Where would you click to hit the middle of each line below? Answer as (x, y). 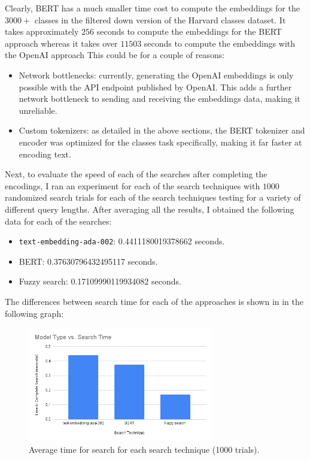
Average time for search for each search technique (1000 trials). (144, 450)
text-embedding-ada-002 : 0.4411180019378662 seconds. (122, 241)
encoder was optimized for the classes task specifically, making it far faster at (160, 142)
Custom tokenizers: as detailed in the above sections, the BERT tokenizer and (162, 130)
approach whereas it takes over (61, 43)
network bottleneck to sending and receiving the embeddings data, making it (159, 99)
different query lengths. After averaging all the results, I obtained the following (150, 209)
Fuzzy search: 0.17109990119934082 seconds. (100, 281)
